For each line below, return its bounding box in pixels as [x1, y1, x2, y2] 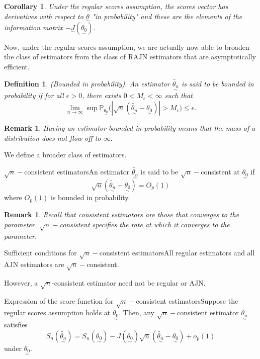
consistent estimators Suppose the [136, 296, 238, 306]
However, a [4, 277, 38, 288]
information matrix [4, 22, 63, 32]
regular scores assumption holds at [4, 307, 111, 318]
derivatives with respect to [4, 11, 83, 21]
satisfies [4, 319, 28, 330]
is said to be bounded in [181, 78, 254, 88]
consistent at [201, 166, 240, 177]
